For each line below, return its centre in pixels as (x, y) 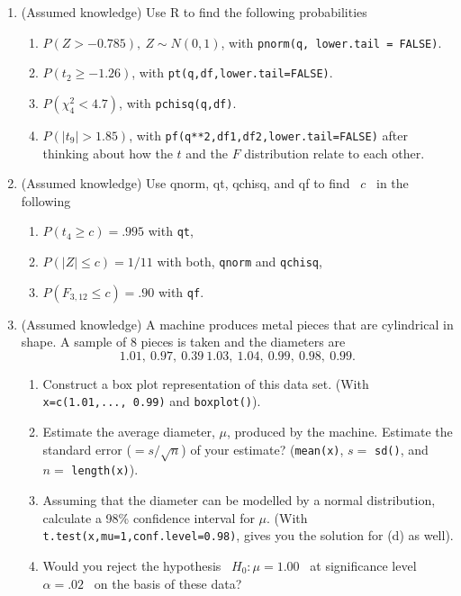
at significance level (363, 565)
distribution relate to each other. (334, 153)
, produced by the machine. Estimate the (339, 432)
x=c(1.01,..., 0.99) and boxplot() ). (152, 401)
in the (393, 183)
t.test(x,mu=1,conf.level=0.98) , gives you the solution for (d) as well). (248, 535)
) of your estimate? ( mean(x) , (262, 449)
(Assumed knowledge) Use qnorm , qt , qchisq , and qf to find (185, 183)
